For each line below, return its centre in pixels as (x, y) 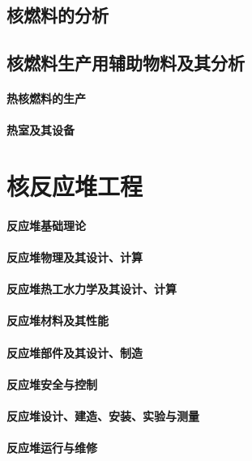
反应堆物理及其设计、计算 (75, 257)
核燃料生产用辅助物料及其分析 (126, 63)
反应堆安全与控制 (52, 384)
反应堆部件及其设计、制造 (75, 352)
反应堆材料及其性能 (58, 320)
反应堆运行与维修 (52, 448)
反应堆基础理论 (46, 225)
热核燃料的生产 (46, 98)
